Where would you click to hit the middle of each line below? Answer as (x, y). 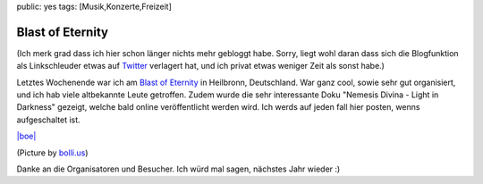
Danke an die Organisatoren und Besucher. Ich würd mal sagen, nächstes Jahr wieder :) (178, 169)
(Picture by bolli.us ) (52, 153)
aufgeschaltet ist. (48, 120)
